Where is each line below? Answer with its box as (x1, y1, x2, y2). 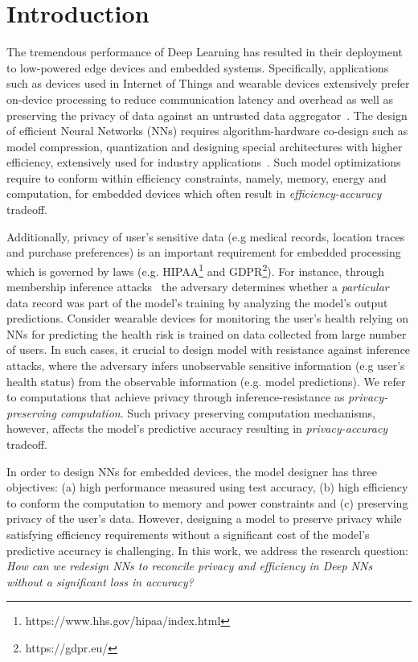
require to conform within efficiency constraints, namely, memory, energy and (6, 169, 387, 186)
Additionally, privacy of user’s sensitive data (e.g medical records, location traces (6, 228, 405, 245)
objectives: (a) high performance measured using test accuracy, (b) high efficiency (6, 479, 408, 495)
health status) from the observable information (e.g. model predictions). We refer (6, 372, 406, 389)
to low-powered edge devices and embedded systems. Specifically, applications (6, 59, 389, 76)
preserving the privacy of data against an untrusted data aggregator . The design (6, 106, 408, 123)
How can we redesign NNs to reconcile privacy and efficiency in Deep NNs (6, 557, 373, 574)
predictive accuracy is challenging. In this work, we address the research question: (6, 541, 408, 558)
